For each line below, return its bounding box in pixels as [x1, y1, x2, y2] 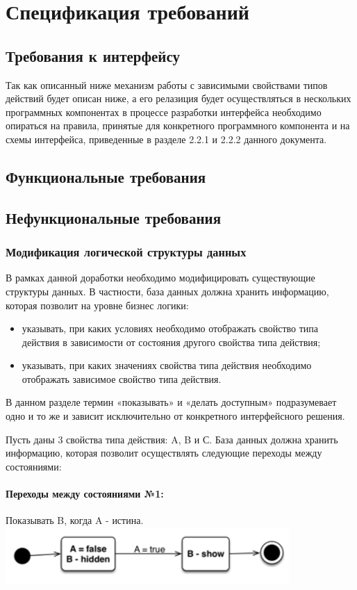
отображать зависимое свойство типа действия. [22, 371, 222, 386]
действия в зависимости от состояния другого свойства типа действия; [22, 334, 321, 349]
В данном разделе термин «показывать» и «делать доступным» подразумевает [6, 395, 337, 409]
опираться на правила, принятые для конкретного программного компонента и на [6, 118, 350, 133]
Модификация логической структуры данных [6, 243, 247, 261]
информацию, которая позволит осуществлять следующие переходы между [6, 445, 322, 460]
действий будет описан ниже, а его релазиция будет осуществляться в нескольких [6, 91, 351, 106]
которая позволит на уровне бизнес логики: [6, 297, 189, 312]
